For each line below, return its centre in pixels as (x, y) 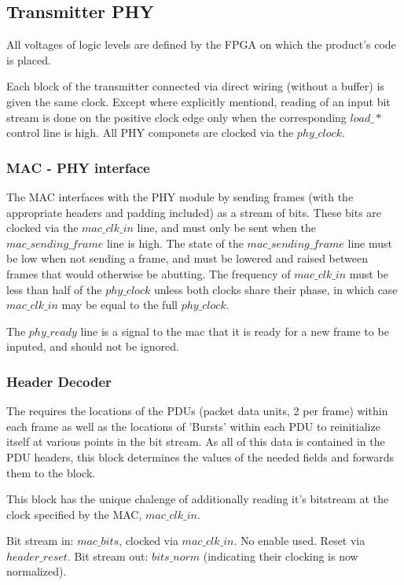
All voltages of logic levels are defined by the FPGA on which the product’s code (201, 44)
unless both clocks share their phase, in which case (275, 289)
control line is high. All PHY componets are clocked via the (150, 132)
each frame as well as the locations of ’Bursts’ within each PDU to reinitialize (193, 426)
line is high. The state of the (175, 243)
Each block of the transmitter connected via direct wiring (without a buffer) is (195, 86)
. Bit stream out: (108, 556)
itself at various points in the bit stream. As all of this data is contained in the (196, 442)
